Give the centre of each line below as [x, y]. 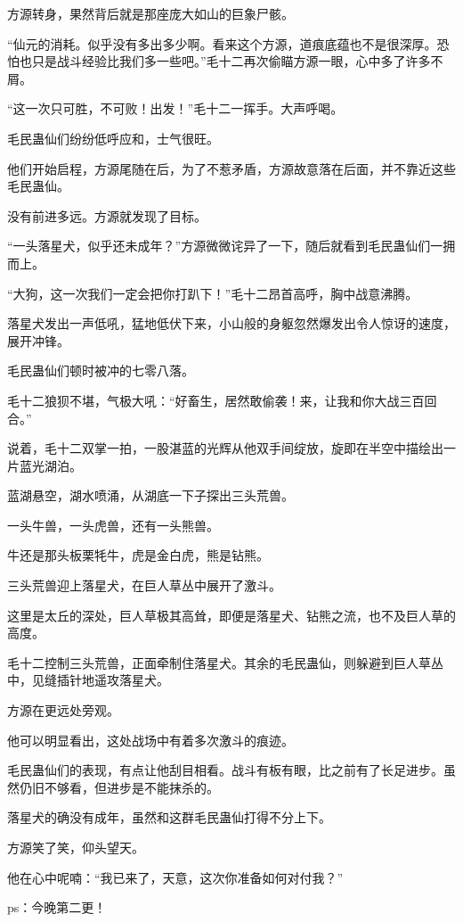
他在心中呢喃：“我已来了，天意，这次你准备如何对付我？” [175, 877]
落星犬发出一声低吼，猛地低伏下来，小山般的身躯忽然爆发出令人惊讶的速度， [231, 323]
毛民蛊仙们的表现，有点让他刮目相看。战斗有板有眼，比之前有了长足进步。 [225, 770]
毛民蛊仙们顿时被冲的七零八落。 [101, 370]
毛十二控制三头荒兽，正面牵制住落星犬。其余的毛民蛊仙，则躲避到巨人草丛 [225, 662]
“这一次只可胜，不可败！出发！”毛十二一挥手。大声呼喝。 [175, 108]
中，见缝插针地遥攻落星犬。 [88, 680]
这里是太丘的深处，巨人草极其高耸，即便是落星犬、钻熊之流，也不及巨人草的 [231, 615]
